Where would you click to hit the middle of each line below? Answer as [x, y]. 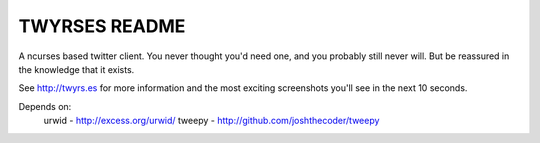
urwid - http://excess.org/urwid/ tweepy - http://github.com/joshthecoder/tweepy [211, 121]
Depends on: [45, 106]
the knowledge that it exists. [76, 69]
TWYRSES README [102, 26]
